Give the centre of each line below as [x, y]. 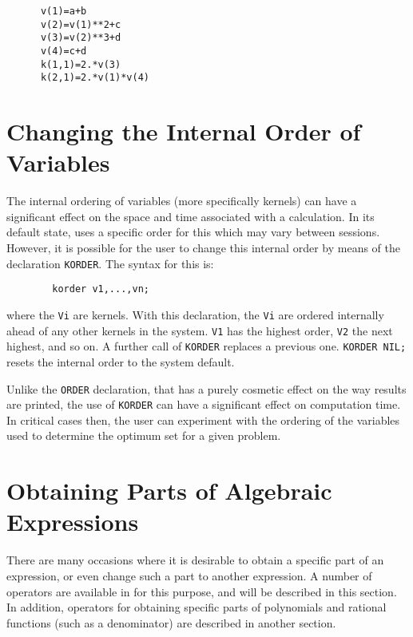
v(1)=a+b [64, 11]
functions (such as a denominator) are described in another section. [171, 622]
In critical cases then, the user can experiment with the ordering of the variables [203, 419]
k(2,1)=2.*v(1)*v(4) [95, 78]
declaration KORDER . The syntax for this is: [110, 263]
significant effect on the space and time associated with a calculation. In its [191, 216]
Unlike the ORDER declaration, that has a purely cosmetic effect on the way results [206, 388]
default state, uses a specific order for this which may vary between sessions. [193, 232]
